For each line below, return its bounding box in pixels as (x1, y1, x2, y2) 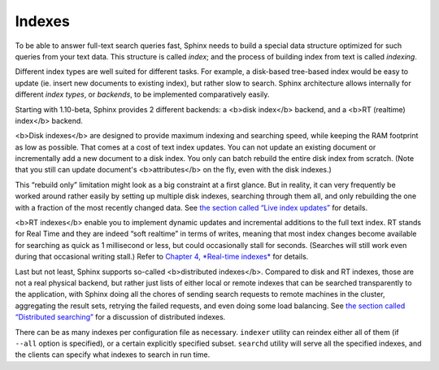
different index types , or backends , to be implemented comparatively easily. (15, 89, 270, 99)
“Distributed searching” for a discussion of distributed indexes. (15, 312, 226, 322)
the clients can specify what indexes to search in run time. (15, 350, 211, 359)
